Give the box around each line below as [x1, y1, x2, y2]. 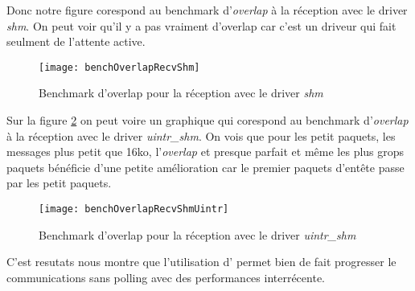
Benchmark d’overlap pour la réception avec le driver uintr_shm [39, 226, 356, 243]
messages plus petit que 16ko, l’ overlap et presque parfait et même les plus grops [6, 143, 405, 160]
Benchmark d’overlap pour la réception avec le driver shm [39, 84, 323, 101]
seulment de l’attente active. [6, 33, 146, 50]
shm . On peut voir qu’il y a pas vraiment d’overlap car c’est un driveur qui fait [6, 17, 397, 34]
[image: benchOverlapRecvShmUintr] [39, 203, 229, 215]
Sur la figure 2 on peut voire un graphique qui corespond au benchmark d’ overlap [6, 112, 409, 129]
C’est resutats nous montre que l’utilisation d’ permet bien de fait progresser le [6, 253, 397, 270]
